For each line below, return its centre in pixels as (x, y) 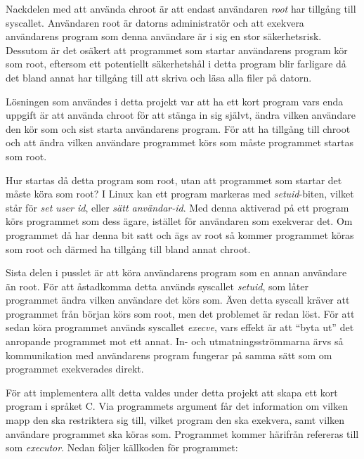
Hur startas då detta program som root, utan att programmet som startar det (174, 180)
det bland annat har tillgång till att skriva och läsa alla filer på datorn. (159, 77)
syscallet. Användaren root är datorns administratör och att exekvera (155, 22)
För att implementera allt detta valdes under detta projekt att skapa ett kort (172, 392)
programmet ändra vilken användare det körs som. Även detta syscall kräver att (178, 300)
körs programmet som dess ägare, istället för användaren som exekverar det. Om (179, 221)
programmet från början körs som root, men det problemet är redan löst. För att (180, 313)
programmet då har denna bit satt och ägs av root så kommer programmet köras (180, 234)
